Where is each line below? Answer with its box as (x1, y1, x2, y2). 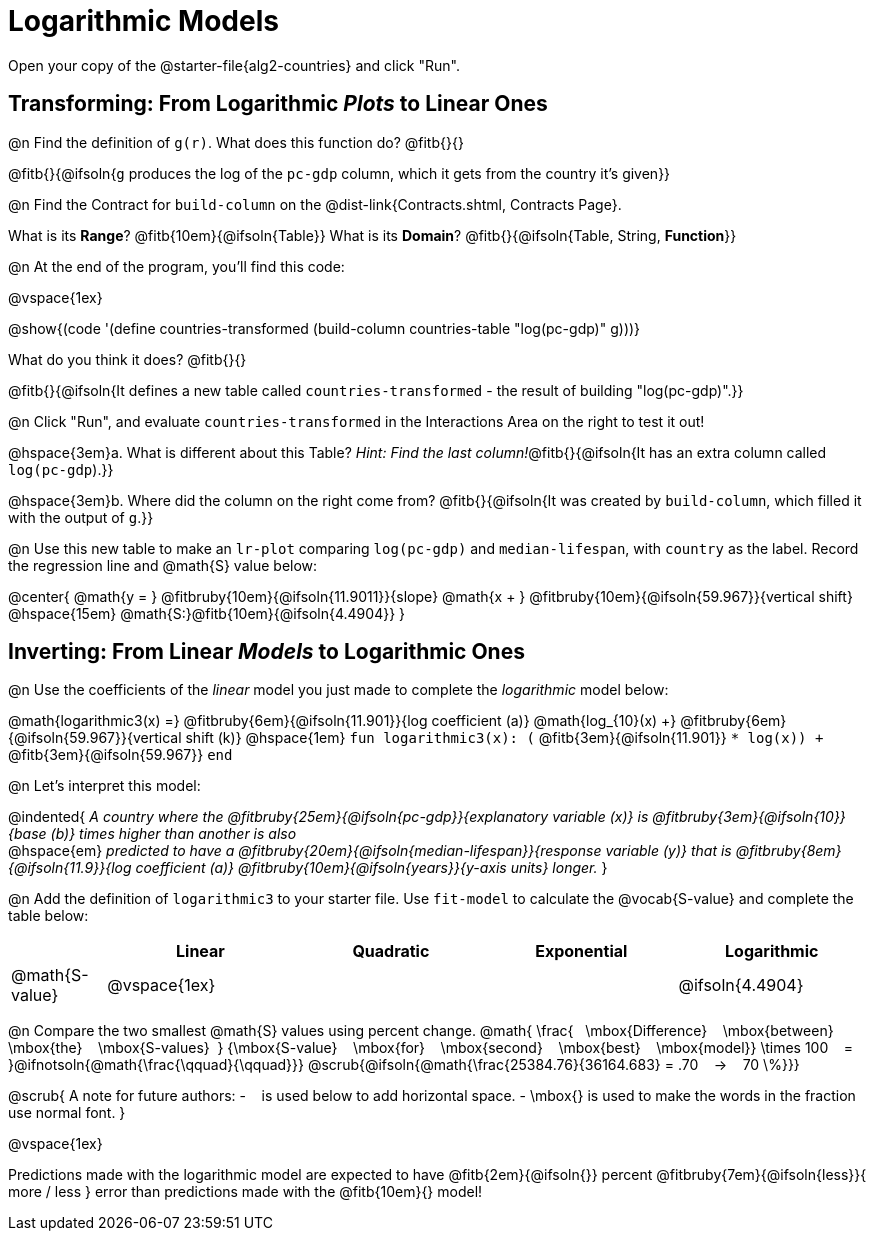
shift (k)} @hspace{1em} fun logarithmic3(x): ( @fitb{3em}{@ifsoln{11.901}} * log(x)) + (185, 729, 824, 747)
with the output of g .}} (8, 508, 154, 526)
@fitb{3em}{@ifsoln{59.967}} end (8, 746, 233, 764)
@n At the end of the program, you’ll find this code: (8, 257, 345, 275)
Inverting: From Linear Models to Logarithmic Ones (8, 639, 525, 665)
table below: (8, 907, 89, 925)
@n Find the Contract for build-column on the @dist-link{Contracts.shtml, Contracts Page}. (8, 195, 622, 213)
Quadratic (352, 941, 430, 962)
